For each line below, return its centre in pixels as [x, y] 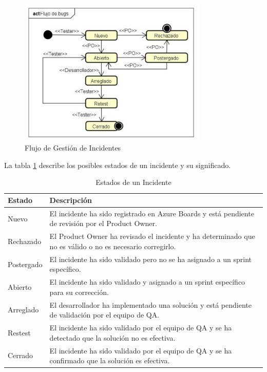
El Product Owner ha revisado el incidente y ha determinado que [152, 236]
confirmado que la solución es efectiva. [110, 360]
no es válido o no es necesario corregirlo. [113, 246]
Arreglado [23, 310]
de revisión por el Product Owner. [103, 223]
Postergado [25, 264]
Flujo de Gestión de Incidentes [73, 148]
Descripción [71, 200]
